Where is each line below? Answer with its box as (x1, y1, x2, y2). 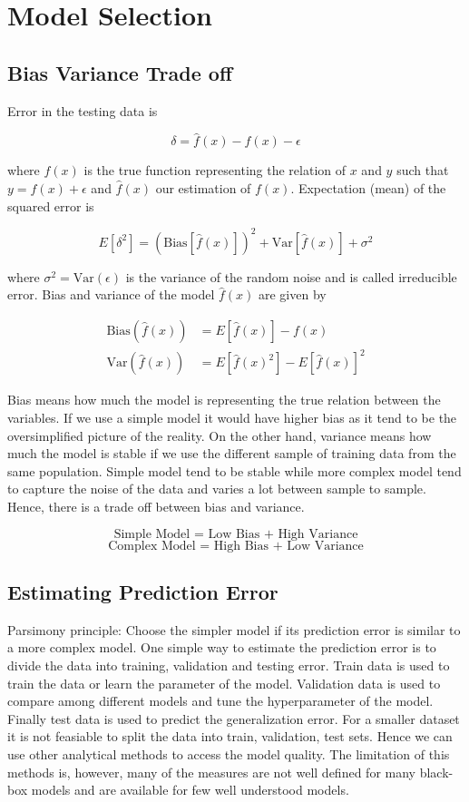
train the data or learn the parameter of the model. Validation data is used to (7, 673, 441, 692)
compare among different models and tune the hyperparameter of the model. (7, 691, 434, 710)
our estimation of (155, 178, 251, 197)
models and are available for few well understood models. (31, 780, 349, 799)
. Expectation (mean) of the (290, 178, 446, 197)
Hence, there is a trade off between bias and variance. (7, 496, 305, 515)
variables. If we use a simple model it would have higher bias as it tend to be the (7, 408, 457, 427)
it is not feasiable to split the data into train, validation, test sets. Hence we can (7, 727, 453, 746)
